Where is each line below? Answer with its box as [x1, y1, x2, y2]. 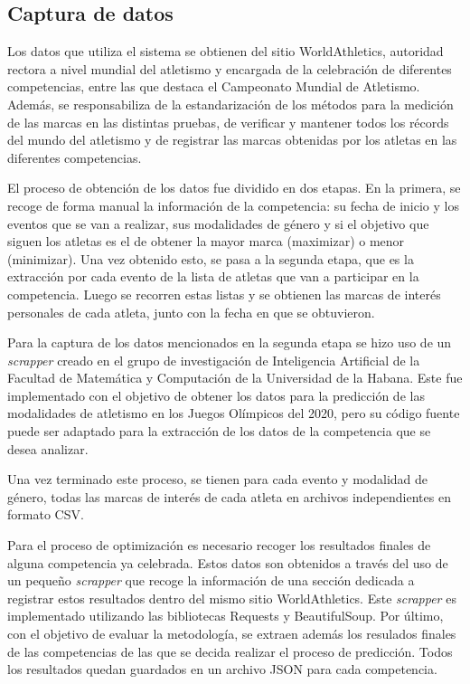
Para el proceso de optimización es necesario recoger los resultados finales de [7, 536, 431, 555]
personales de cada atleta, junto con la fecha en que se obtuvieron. [7, 302, 375, 321]
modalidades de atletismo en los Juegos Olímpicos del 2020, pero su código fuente [7, 404, 460, 423]
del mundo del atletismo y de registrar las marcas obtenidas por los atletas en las [7, 130, 457, 149]
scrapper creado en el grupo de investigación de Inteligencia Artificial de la [7, 350, 420, 369]
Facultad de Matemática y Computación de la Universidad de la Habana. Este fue [7, 368, 463, 387]
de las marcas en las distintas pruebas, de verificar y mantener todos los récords [7, 112, 449, 131]
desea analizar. [7, 439, 89, 458]
